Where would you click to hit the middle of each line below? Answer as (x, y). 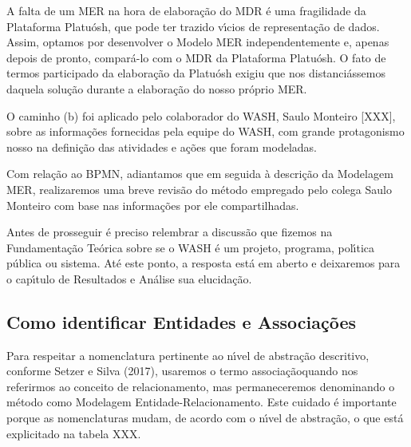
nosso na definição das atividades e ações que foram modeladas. (162, 146)
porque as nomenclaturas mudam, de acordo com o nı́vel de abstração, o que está (205, 418)
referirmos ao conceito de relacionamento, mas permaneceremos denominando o (201, 386)
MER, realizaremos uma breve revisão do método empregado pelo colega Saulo (199, 189)
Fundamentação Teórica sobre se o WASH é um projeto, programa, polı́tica (190, 247)
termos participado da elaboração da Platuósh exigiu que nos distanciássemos (196, 73)
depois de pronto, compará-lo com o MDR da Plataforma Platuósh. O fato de (196, 57)
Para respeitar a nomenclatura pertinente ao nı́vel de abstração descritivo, (188, 355)
